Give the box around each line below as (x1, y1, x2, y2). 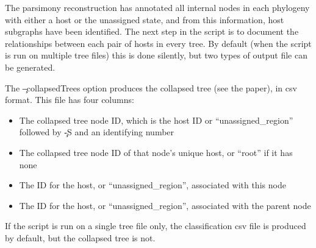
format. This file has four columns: (5, 93, 134, 106)
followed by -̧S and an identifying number (19, 126, 174, 138)
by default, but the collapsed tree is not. (5, 231, 156, 244)
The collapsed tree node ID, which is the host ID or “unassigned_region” (19, 113, 293, 126)
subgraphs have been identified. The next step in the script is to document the (5, 25, 299, 38)
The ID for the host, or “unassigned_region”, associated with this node (19, 179, 286, 191)
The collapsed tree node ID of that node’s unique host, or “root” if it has (19, 146, 293, 158)
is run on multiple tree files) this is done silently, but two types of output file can (5, 49, 307, 62)
